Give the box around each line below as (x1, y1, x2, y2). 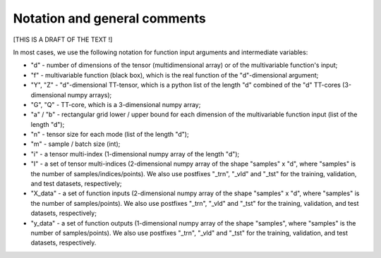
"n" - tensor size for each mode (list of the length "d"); (30, 130, 190, 139)
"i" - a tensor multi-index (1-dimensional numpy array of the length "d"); (30, 149, 240, 158)
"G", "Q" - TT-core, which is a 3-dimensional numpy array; (30, 100, 201, 109)
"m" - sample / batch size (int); (30, 140, 121, 148)
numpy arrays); (67, 90, 112, 99)
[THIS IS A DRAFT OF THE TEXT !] (13, 35, 113, 44)
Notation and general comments (13, 11, 206, 26)
